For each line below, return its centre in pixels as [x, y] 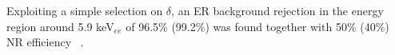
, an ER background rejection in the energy [277, 10]
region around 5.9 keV [60, 26]
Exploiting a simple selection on [85, 10]
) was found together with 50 [276, 26]
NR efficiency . [45, 42]
